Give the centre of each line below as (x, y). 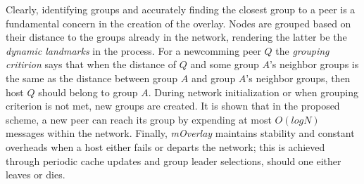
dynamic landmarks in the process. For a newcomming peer (133, 50)
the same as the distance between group (92, 78)
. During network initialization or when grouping (253, 92)
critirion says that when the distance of (91, 64)
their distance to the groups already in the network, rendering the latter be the (176, 37)
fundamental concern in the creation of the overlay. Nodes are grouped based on (178, 23)
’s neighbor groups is (314, 64)
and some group (225, 64)
